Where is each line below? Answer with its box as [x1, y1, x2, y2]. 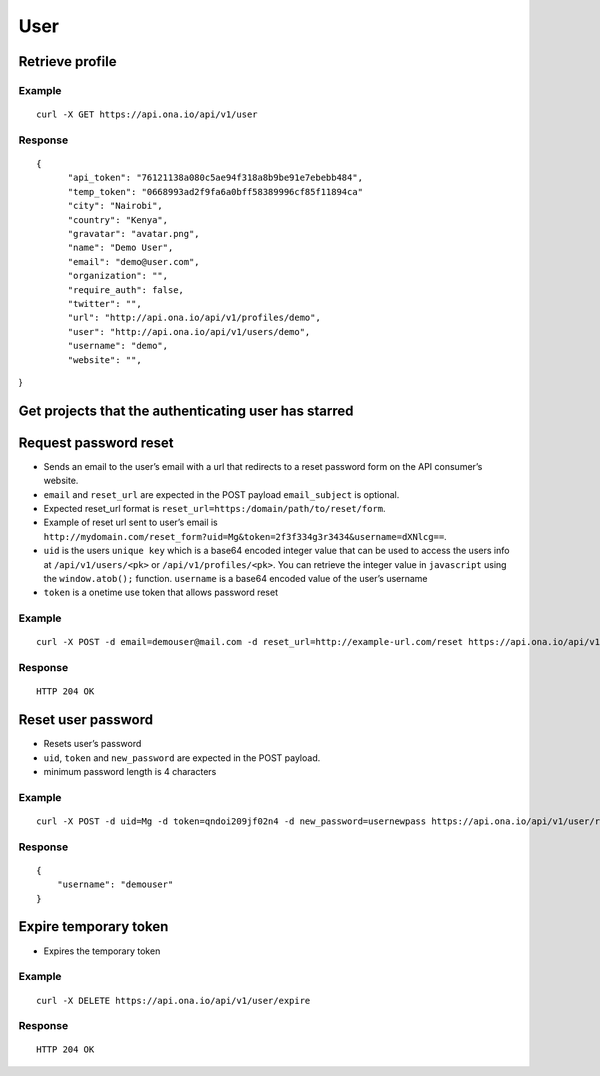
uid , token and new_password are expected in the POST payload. [43, 751, 321, 764]
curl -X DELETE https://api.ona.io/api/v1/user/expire [36, 995, 311, 1006]
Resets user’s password [43, 738, 142, 750]
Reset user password [18, 711, 154, 729]
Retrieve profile [18, 53, 117, 70]
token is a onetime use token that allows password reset [43, 586, 279, 599]
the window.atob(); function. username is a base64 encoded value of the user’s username [43, 572, 429, 584]
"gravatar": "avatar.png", [67, 228, 200, 240]
